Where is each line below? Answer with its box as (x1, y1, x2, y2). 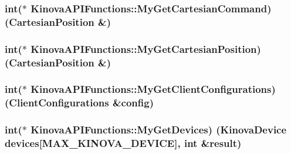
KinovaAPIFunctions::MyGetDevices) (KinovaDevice (31, 122, 287, 137)
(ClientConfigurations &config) (5, 95, 154, 110)
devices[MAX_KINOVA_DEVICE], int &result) (5, 136, 242, 150)
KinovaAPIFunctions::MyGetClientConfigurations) (31, 82, 276, 96)
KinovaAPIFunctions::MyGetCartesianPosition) (31, 41, 261, 56)
